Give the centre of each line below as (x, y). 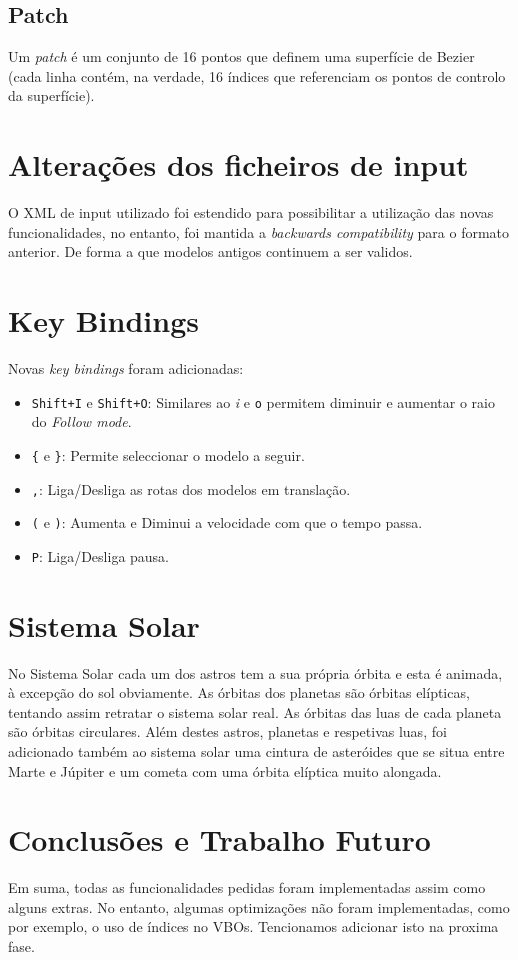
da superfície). (51, 95)
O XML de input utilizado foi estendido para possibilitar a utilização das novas (251, 212)
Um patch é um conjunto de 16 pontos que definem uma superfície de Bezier (241, 56)
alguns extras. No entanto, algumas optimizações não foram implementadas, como (259, 906)
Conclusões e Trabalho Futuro (219, 839)
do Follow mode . (81, 421)
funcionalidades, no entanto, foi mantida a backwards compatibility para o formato (259, 231)
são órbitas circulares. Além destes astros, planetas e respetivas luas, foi (227, 731)
